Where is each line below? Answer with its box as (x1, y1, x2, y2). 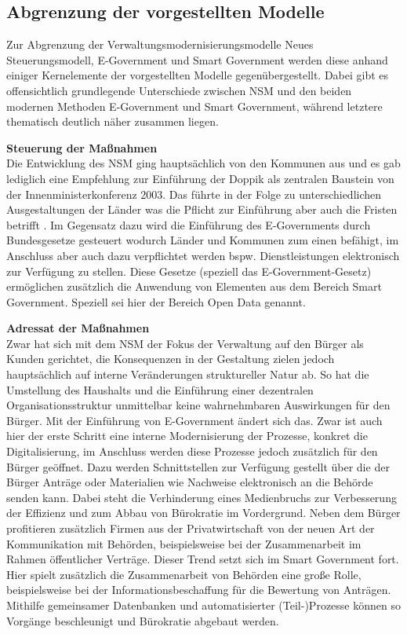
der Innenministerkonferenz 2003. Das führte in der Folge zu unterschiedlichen (6, 185, 382, 202)
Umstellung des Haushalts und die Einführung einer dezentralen (6, 381, 314, 398)
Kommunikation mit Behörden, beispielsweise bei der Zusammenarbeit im (6, 535, 362, 552)
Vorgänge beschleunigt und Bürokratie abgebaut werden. (6, 612, 279, 629)
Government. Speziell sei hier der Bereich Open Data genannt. (6, 293, 306, 310)
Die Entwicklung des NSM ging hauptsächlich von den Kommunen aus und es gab (6, 155, 401, 171)
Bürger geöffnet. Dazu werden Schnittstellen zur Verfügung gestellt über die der (6, 458, 390, 475)
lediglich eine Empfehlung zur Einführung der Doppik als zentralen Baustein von (6, 170, 394, 186)
